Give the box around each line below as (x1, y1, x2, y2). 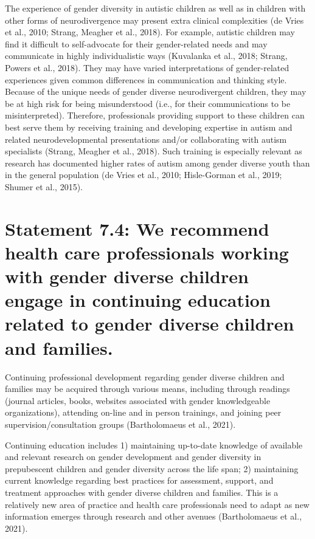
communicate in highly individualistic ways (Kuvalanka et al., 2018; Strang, (5, 49, 288, 62)
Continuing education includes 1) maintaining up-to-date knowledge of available (5, 438, 303, 451)
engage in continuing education (5, 287, 271, 312)
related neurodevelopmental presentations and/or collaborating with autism (5, 132, 287, 145)
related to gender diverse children (5, 311, 294, 336)
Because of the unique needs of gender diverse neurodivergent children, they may (5, 85, 306, 98)
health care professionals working (5, 239, 289, 264)
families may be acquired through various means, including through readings (5, 382, 290, 395)
